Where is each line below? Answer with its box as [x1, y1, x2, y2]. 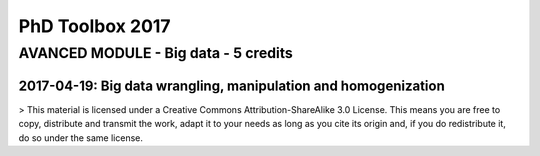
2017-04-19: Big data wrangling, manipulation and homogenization [18, 77, 445, 94]
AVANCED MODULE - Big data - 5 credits [18, 44, 294, 62]
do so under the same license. [18, 131, 144, 144]
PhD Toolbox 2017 [18, 15, 171, 37]
